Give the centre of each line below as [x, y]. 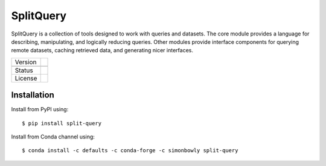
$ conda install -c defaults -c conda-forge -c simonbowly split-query [130, 151]
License [26, 78]
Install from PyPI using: [40, 109]
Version [26, 62]
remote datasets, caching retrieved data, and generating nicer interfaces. [102, 51]
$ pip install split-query [62, 123]
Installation [33, 95]
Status [24, 70]
